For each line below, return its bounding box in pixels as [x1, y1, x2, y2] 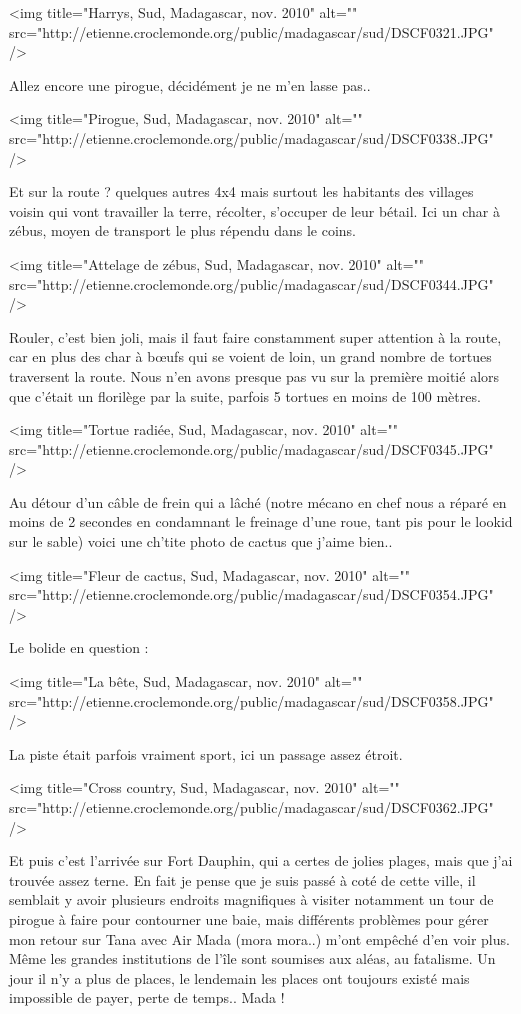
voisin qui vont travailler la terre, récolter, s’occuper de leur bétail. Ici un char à [9, 200, 500, 221]
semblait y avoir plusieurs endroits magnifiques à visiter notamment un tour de [9, 889, 494, 910]
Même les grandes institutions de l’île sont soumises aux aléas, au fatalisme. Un [9, 948, 496, 969]
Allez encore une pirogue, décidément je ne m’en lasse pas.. [9, 74, 371, 95]
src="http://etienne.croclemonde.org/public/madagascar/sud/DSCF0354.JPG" [9, 584, 494, 605]
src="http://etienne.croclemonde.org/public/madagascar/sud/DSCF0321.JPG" [9, 21, 494, 42]
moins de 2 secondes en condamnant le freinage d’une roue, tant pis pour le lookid [9, 511, 513, 532]
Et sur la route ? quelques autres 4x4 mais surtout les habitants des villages [9, 181, 474, 202]
